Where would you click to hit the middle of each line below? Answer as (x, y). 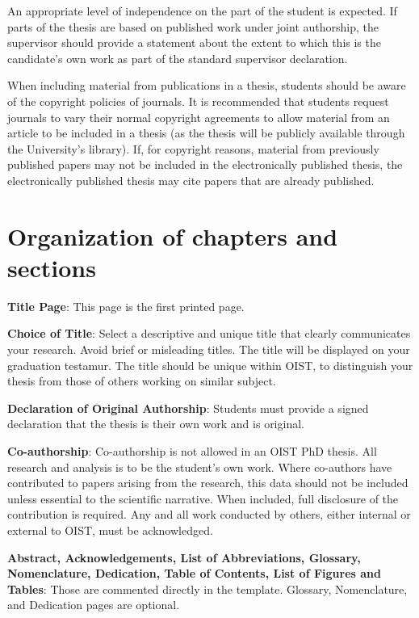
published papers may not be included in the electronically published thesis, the (205, 164)
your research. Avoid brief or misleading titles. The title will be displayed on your (209, 349)
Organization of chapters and (173, 235)
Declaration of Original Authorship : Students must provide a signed (188, 408)
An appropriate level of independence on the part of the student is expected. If (202, 11)
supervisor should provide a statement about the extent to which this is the (194, 42)
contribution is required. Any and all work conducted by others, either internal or (209, 514)
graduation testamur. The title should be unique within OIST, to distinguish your (210, 365)
